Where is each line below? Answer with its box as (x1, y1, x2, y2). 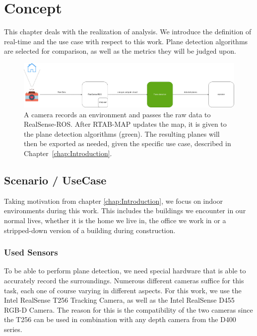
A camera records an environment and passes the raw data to (24, 109, 211, 119)
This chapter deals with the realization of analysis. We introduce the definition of (4, 26, 252, 37)
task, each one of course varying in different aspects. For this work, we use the (4, 285, 242, 295)
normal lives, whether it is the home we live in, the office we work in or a (4, 215, 226, 225)
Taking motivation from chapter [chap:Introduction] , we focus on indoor (4, 195, 223, 206)
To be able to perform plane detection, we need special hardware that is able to (4, 265, 246, 276)
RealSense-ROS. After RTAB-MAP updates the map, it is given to (24, 119, 227, 129)
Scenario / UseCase (4, 172, 107, 187)
